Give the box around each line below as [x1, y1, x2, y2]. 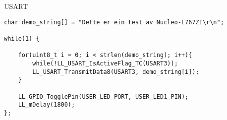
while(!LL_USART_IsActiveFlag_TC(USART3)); [32, 60, 178, 67]
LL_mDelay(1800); [18, 101, 75, 109]
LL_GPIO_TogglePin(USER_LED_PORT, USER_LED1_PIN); [18, 93, 189, 100]
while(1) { [4, 35, 40, 42]
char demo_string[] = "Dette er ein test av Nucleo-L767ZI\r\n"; [4, 18, 224, 26]
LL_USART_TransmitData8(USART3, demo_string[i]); [32, 68, 199, 75]
